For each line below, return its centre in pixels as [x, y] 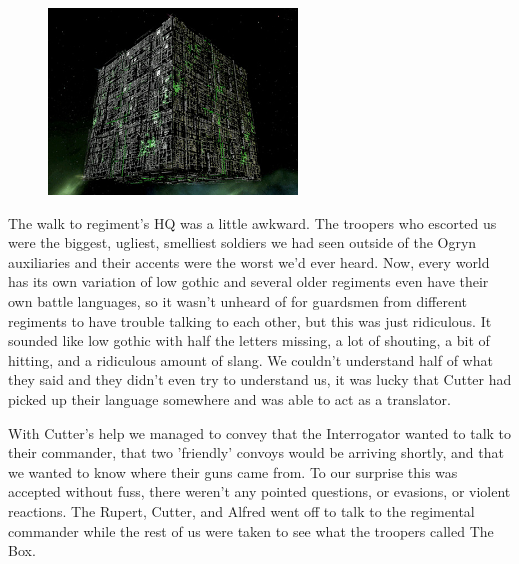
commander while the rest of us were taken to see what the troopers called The [251, 530]
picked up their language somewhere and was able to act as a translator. [229, 398]
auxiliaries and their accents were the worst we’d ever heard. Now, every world [249, 261]
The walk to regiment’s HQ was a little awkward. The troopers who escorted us [252, 222]
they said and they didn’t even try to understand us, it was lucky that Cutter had [260, 379]
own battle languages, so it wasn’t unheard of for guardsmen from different [238, 300]
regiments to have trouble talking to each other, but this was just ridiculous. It [250, 320]
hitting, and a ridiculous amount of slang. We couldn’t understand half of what [250, 359]
